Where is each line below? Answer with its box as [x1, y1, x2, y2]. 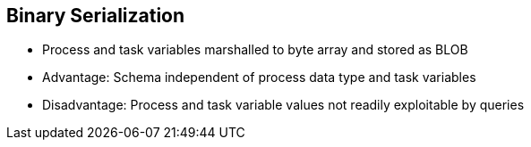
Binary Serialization [6, 4, 185, 27]
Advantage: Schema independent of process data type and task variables [42, 69, 476, 86]
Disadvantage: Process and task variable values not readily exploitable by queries [42, 97, 525, 113]
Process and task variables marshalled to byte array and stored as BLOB [42, 42, 468, 58]
